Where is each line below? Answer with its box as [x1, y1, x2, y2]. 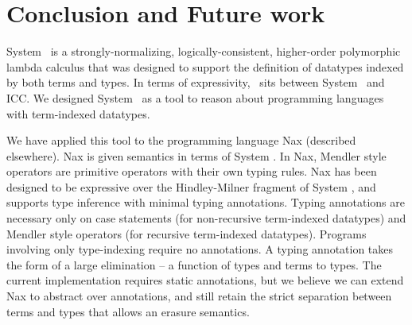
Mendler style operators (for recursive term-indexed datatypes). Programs [6, 225, 367, 242]
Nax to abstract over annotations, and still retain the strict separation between [6, 288, 392, 304]
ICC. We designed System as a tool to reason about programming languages [6, 89, 384, 106]
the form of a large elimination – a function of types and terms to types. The [6, 256, 382, 273]
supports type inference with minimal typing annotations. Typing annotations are [6, 194, 405, 211]
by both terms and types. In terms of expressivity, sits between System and [6, 74, 385, 91]
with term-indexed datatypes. [6, 105, 150, 122]
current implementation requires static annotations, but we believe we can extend [6, 272, 404, 288]
